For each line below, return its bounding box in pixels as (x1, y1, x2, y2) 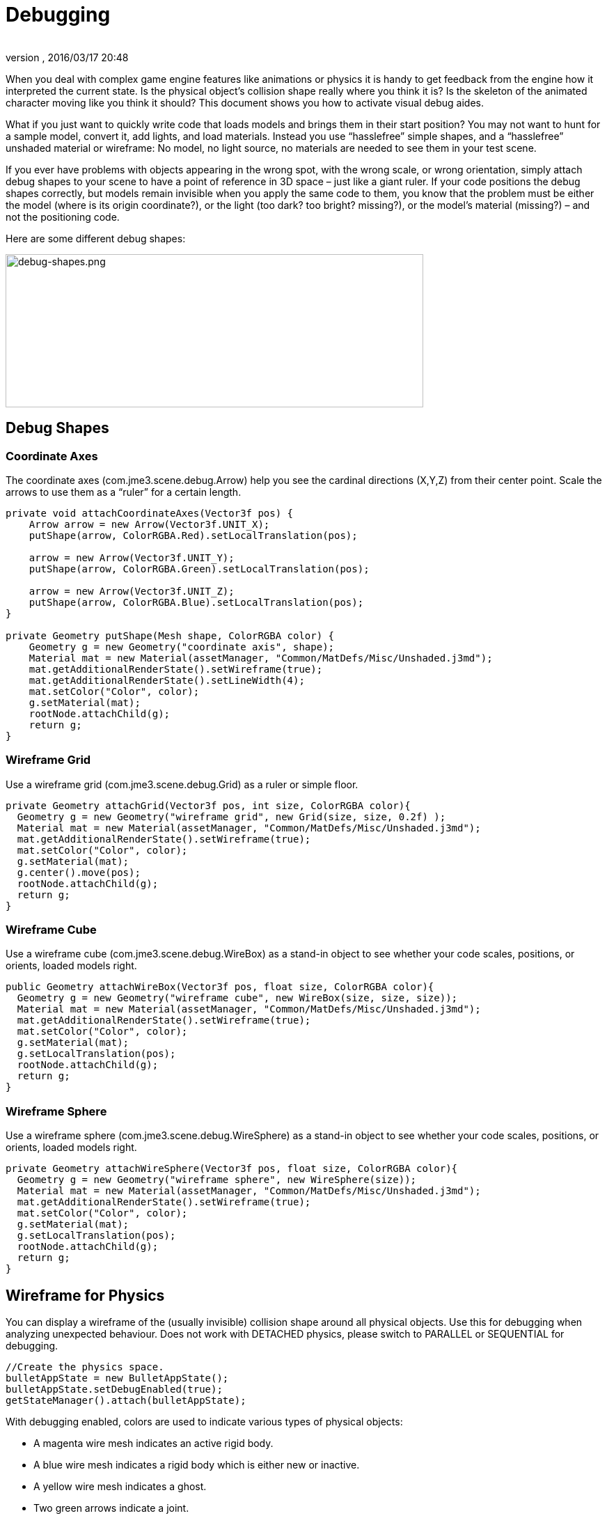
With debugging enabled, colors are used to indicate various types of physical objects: (6, 1416, 403, 1428)
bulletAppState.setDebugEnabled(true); (6, 1384, 223, 1395)
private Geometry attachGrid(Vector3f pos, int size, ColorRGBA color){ (6, 799, 411, 811)
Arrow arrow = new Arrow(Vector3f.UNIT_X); (29, 518, 270, 530)
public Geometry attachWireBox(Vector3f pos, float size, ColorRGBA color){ (6, 981, 434, 993)
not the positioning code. (6, 210, 120, 223)
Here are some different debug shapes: (6, 232, 186, 244)
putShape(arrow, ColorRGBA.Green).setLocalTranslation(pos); (29, 563, 370, 574)
